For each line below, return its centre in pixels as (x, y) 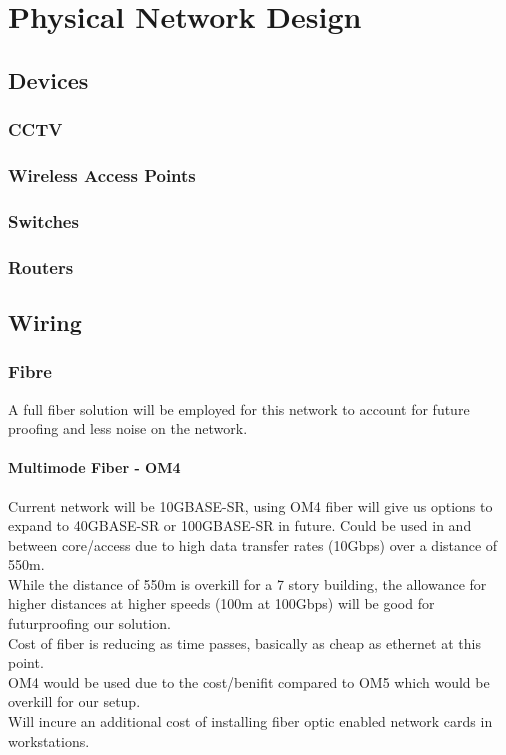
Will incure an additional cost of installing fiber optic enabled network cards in (250, 721)
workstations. (49, 740)
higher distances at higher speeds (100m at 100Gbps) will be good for (221, 603)
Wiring (45, 321)
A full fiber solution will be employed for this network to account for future (239, 408)
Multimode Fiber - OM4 (94, 467)
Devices (48, 79)
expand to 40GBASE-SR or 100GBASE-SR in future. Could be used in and (240, 525)
